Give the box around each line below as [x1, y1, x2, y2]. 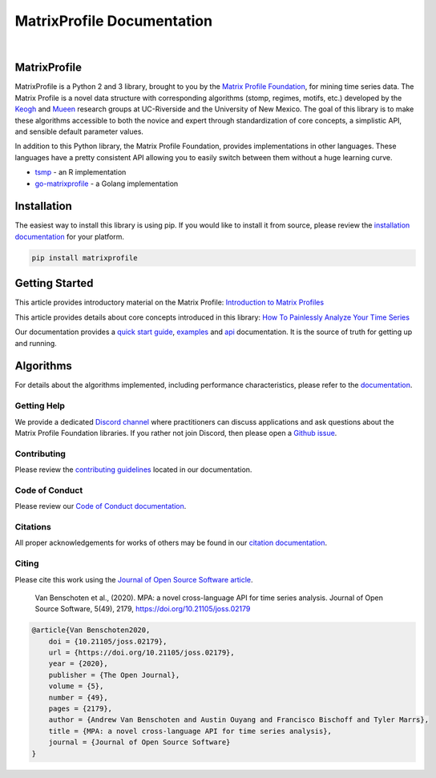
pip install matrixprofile [31, 253, 138, 262]
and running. [14, 338, 58, 348]
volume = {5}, [48, 682, 104, 691]
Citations [14, 522, 51, 533]
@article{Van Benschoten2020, [31, 626, 151, 635]
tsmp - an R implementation [34, 167, 127, 177]
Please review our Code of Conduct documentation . [14, 502, 187, 511]
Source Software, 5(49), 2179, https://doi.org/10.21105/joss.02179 [34, 604, 251, 614]
